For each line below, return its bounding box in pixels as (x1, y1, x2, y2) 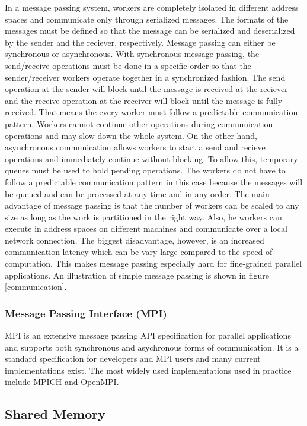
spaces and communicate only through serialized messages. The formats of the (5, 12, 289, 25)
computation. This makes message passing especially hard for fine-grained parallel (5, 257, 302, 270)
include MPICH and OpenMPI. (5, 375, 119, 388)
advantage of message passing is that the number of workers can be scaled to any (5, 199, 299, 212)
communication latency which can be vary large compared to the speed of (5, 245, 273, 258)
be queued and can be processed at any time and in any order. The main (5, 187, 270, 200)
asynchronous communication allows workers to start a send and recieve (5, 141, 266, 153)
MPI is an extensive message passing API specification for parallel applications (5, 329, 291, 342)
